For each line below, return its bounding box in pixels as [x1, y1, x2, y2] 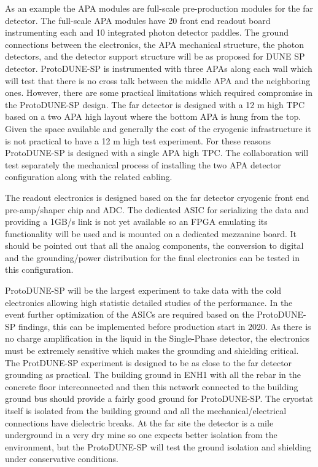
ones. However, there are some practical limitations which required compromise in [5, 86, 313, 99]
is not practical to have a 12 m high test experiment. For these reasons [5, 134, 271, 147]
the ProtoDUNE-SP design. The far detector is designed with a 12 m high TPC [5, 98, 305, 111]
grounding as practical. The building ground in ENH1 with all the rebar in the [5, 368, 301, 381]
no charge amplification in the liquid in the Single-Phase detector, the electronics [5, 332, 309, 345]
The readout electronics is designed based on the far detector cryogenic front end [5, 190, 309, 203]
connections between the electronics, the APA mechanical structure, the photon [5, 37, 304, 50]
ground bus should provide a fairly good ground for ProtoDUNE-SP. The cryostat [5, 392, 313, 405]
